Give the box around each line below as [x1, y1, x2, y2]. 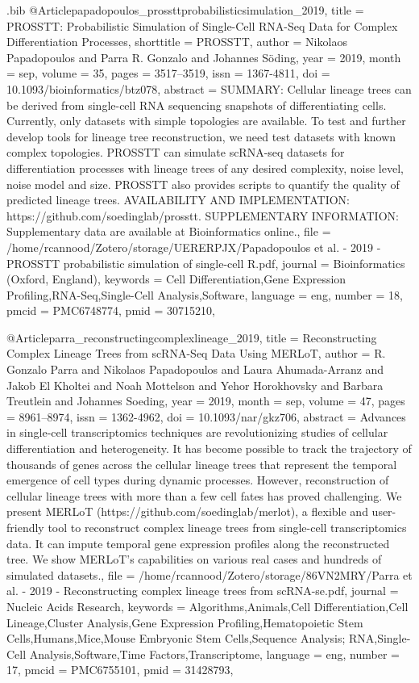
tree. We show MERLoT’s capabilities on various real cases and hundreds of [6, 551, 382, 568]
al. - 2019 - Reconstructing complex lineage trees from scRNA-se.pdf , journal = [6, 582, 399, 599]
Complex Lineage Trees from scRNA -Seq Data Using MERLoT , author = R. [6, 345, 386, 362]
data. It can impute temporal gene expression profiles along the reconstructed [6, 534, 390, 551]
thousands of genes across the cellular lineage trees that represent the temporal [6, 455, 397, 472]
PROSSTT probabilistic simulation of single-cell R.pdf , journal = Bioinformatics [6, 254, 405, 271]
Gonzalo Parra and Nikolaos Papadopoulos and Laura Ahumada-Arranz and [6, 361, 384, 378]
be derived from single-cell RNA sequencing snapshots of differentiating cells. [6, 96, 387, 113]
